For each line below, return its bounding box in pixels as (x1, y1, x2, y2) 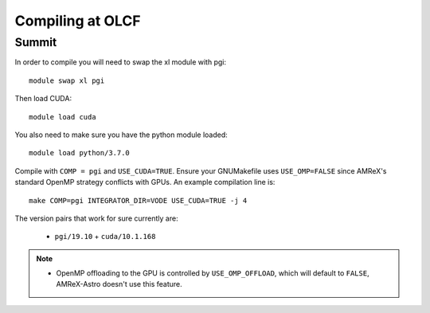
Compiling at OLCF (14, 12, 141, 29)
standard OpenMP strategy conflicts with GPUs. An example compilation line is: (14, 178, 276, 187)
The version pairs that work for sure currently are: (14, 213, 178, 223)
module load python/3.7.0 (29, 148, 131, 158)
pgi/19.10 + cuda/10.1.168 (54, 232, 156, 241)
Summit (14, 35, 57, 49)
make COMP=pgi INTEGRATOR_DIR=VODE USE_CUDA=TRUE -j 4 (29, 196, 248, 205)
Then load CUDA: (14, 94, 72, 104)
